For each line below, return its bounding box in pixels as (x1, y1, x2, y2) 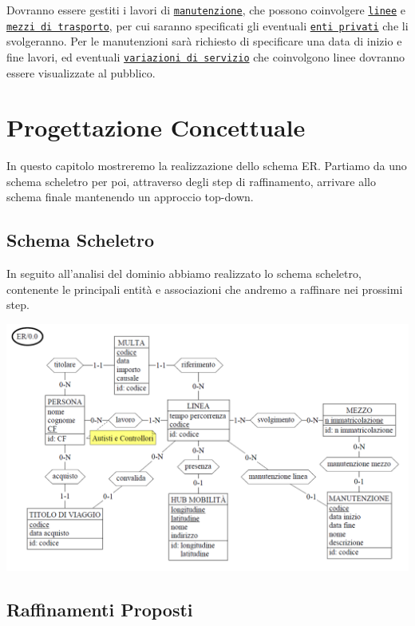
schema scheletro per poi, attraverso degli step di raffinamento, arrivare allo (6, 172, 376, 189)
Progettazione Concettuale (6, 111, 306, 144)
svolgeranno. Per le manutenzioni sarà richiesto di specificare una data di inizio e (6, 33, 402, 50)
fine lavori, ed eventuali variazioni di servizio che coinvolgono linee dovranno (6, 48, 405, 65)
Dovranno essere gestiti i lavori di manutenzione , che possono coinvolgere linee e (6, 2, 406, 18)
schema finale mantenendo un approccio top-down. (6, 188, 254, 205)
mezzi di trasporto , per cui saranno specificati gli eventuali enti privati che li (6, 17, 409, 34)
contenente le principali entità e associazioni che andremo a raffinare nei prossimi (6, 280, 403, 297)
